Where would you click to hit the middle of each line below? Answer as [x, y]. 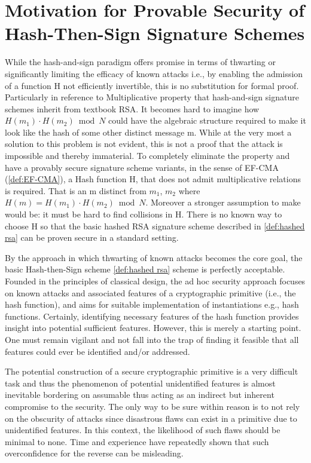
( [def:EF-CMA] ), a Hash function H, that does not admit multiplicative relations [153, 179]
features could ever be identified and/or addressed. [97, 351]
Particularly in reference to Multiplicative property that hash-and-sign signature [152, 97]
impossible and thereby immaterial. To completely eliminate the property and [147, 156]
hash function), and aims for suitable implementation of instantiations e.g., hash [152, 304]
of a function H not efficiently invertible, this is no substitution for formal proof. [152, 85]
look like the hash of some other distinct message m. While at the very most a [148, 132]
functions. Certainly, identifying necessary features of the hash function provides [152, 316]
